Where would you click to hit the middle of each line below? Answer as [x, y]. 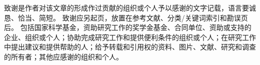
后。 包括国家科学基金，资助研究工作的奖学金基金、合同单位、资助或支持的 [128, 27]
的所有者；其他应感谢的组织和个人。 [63, 56]
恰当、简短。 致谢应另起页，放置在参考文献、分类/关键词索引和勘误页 [133, 17]
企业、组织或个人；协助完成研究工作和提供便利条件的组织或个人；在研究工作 [130, 37]
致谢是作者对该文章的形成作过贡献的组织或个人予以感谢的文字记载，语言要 [126, 7]
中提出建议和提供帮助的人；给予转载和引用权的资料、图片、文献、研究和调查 [130, 47]
